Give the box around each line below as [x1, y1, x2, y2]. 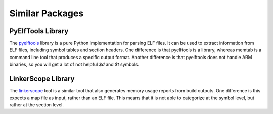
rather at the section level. [9, 101, 64, 108]
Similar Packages [9, 8, 84, 19]
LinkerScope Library [9, 75, 75, 83]
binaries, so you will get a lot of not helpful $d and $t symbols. [9, 61, 140, 68]
